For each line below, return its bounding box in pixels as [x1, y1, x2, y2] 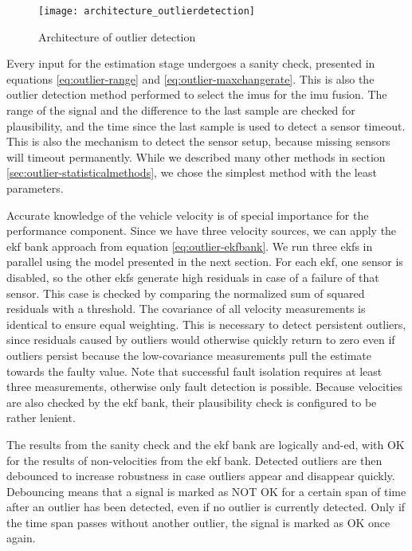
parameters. [6, 180, 64, 196]
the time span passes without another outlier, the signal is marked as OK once [6, 514, 390, 530]
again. [6, 530, 36, 546]
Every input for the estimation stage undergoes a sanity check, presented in [6, 55, 375, 72]
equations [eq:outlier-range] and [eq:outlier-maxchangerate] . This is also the [6, 70, 375, 87]
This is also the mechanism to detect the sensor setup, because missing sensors [6, 133, 390, 150]
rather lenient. [6, 409, 76, 426]
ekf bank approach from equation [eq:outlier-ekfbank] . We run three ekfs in [6, 237, 373, 254]
